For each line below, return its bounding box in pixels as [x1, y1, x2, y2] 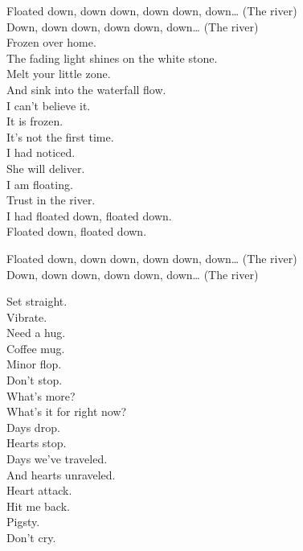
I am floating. [6, 175, 73, 192]
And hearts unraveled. [6, 466, 116, 483]
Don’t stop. [6, 372, 63, 389]
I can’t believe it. [6, 97, 91, 113]
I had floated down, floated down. [6, 207, 172, 224]
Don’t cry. [6, 529, 56, 545]
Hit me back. [6, 497, 70, 514]
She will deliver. [6, 159, 85, 176]
